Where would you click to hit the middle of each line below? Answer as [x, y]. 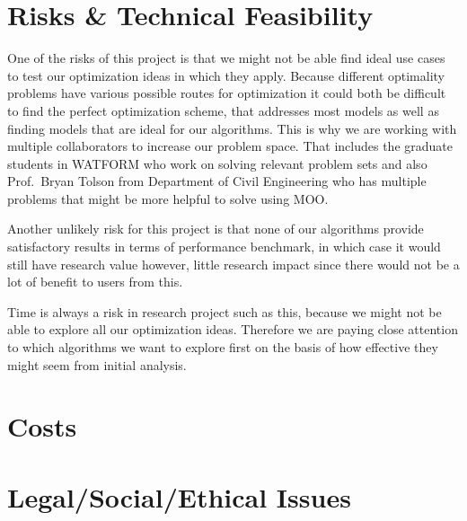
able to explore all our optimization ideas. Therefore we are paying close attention [233, 329]
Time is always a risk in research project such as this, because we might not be [225, 311]
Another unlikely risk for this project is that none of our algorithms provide [216, 229]
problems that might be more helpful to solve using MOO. [168, 198]
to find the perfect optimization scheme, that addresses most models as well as [223, 110]
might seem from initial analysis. [97, 364]
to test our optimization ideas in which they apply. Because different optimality [226, 75]
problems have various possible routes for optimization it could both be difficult [227, 93]
